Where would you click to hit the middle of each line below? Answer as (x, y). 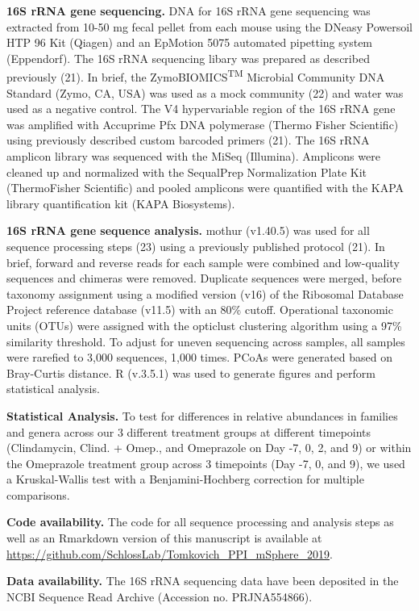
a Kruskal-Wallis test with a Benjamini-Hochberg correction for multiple (185, 479)
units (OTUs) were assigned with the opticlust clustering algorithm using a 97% (204, 325)
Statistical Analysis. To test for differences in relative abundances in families (202, 415)
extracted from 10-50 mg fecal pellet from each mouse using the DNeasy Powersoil (209, 26)
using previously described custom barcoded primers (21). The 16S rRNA (188, 140)
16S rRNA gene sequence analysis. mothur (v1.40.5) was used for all (188, 230)
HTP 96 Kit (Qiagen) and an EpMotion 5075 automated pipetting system (190, 42)
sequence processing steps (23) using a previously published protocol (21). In (196, 246)
